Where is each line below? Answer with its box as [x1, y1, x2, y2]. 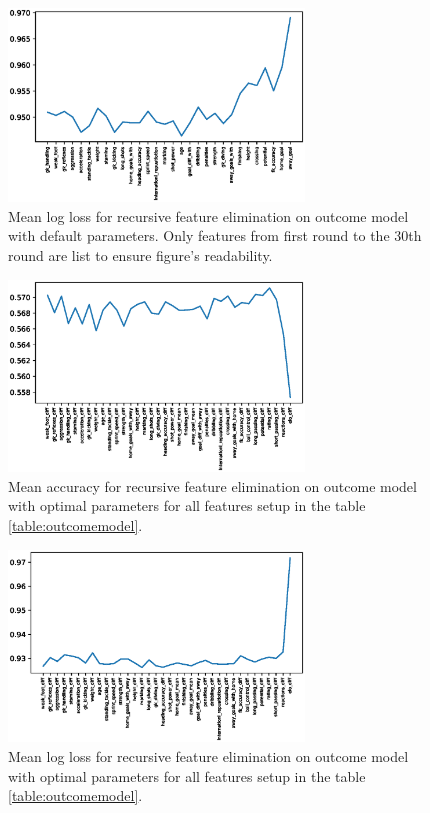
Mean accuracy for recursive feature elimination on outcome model [8, 475, 417, 496]
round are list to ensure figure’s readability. [8, 244, 273, 265]
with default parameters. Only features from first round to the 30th [8, 225, 422, 246]
